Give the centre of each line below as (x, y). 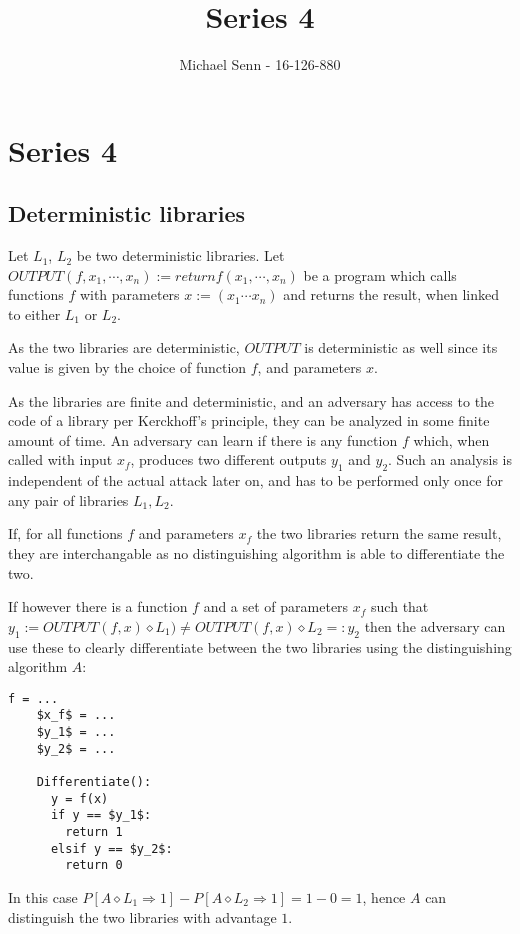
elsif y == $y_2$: (111, 848)
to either (34, 313)
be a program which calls (380, 274)
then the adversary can (435, 625)
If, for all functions (65, 533)
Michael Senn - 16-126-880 (260, 64)
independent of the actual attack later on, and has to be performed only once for (255, 480)
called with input (60, 459)
